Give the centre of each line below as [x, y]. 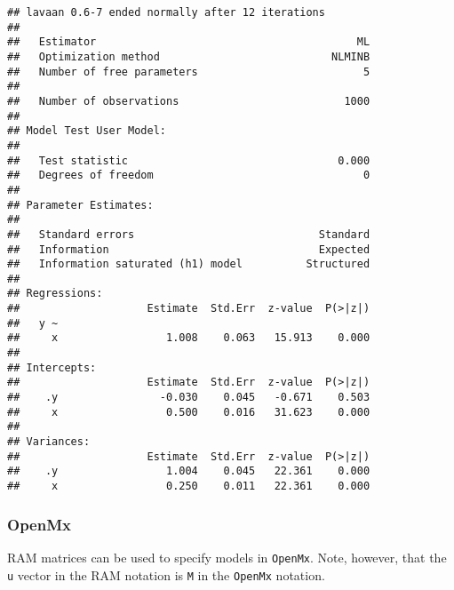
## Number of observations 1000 [189, 101]
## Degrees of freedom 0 [189, 175]
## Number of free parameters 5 [189, 72]
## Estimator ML [189, 42]
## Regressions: [55, 294]
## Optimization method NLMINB [189, 56]
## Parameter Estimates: [80, 205]
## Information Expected [189, 249]
